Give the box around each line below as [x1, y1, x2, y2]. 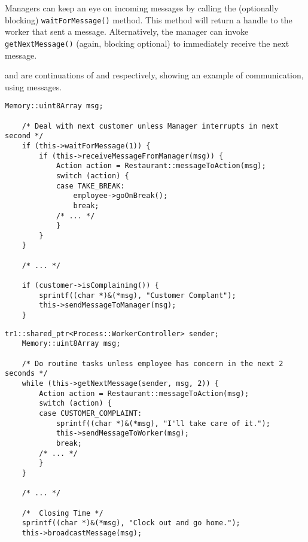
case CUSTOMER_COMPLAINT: [39, 409, 142, 418]
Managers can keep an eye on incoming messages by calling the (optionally [5, 2, 279, 14]
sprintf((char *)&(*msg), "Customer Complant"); [39, 291, 236, 300]
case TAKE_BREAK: [56, 181, 125, 190]
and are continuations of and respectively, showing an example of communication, [5, 69, 304, 81]
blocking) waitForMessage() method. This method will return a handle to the [5, 13, 292, 26]
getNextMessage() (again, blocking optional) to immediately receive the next [5, 36, 289, 49]
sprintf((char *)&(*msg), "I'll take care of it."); [56, 419, 270, 428]
